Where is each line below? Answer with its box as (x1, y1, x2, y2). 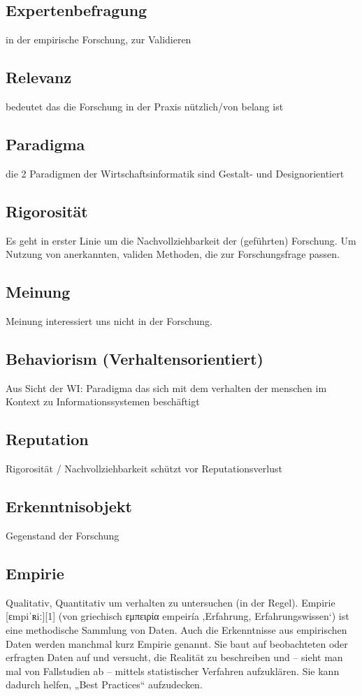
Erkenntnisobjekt (6, 495, 132, 517)
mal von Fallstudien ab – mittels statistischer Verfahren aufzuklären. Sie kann (6, 663, 340, 678)
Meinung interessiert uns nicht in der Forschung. (6, 313, 212, 328)
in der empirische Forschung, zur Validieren (6, 32, 191, 47)
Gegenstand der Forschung (6, 528, 120, 542)
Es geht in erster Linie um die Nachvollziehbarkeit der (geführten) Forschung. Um (6, 233, 356, 247)
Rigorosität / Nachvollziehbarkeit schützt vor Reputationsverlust (6, 461, 282, 476)
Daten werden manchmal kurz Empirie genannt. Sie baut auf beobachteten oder (6, 636, 348, 651)
